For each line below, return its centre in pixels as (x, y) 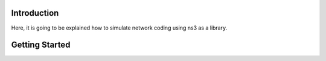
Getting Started (41, 45)
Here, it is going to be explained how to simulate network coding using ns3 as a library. (119, 28)
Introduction (35, 13)
